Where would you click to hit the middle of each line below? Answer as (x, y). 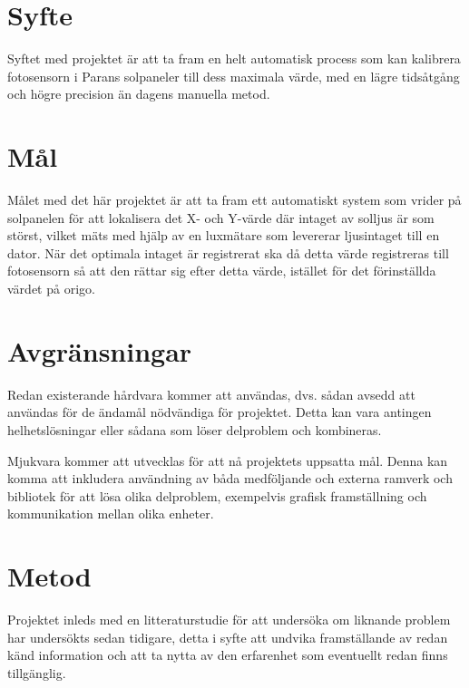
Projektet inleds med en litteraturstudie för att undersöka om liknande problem (229, 619)
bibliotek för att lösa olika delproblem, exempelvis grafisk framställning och (217, 495)
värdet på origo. (51, 288)
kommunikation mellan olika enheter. (111, 514)
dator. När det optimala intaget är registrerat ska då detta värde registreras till (228, 252)
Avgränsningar (100, 350)
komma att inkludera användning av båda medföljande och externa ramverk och (230, 478)
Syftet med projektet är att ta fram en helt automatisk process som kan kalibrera (234, 58)
